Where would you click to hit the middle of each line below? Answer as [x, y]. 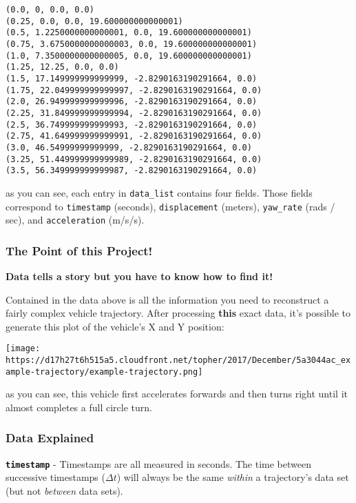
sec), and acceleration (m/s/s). [75, 220]
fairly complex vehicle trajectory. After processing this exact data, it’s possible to [178, 313]
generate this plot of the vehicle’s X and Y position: [115, 326]
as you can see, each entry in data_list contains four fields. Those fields [159, 192]
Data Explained [50, 438]
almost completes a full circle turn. [79, 407]
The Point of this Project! [79, 250]
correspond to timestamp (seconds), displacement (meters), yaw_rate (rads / [170, 206]
